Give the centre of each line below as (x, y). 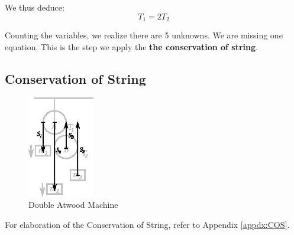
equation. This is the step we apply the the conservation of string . (131, 46)
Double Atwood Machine (73, 205)
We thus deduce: (35, 7)
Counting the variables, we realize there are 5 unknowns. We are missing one (144, 35)
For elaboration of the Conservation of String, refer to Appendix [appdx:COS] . (147, 224)
